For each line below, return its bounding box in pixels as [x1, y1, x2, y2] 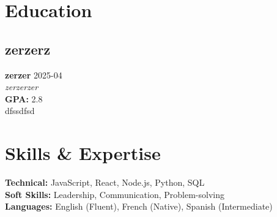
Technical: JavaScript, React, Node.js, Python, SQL [5, 176, 205, 189]
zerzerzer [5, 80, 39, 93]
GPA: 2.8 [5, 92, 43, 105]
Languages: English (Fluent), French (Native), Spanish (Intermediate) [5, 200, 273, 213]
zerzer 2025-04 [5, 68, 62, 81]
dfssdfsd [5, 104, 35, 117]
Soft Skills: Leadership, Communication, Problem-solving [5, 188, 224, 200]
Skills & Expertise [5, 140, 161, 166]
